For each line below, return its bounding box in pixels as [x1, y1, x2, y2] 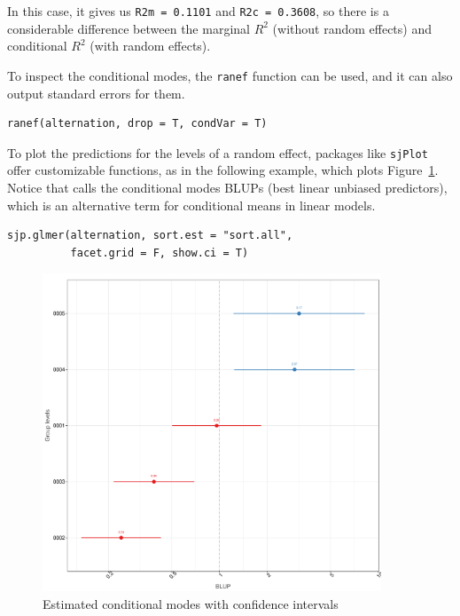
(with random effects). [90, 36, 211, 55]
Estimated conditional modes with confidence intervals [43, 595, 339, 613]
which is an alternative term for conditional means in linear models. [7, 195, 376, 214]
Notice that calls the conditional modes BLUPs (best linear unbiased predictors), [7, 178, 448, 196]
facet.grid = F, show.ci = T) [70, 246, 249, 259]
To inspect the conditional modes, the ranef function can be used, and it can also [7, 66, 453, 84]
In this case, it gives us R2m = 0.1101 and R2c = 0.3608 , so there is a [7, 2, 389, 20]
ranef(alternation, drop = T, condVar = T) [7, 117, 268, 130]
